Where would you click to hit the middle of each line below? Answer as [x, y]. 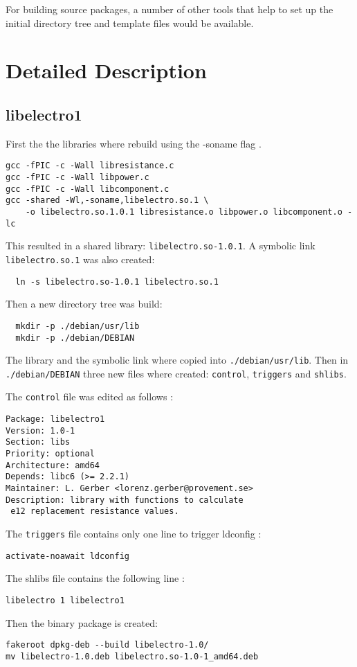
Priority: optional [50, 454]
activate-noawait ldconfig [67, 556]
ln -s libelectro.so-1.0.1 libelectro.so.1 [117, 282]
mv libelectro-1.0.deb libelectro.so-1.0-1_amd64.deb [132, 656]
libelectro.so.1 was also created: [80, 259]
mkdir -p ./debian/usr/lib [77, 326]
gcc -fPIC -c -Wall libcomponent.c [88, 189]
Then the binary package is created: [82, 622]
